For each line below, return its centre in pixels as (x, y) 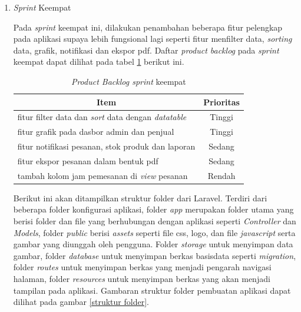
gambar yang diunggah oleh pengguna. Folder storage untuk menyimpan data (153, 244)
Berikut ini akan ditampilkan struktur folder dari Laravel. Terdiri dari (140, 198)
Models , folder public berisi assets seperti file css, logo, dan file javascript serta (154, 232)
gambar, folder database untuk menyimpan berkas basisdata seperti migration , (155, 255)
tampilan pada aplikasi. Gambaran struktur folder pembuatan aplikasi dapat (152, 290)
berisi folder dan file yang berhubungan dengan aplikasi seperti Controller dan (155, 221)
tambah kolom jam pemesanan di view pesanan (102, 175)
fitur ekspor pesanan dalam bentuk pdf (88, 160)
